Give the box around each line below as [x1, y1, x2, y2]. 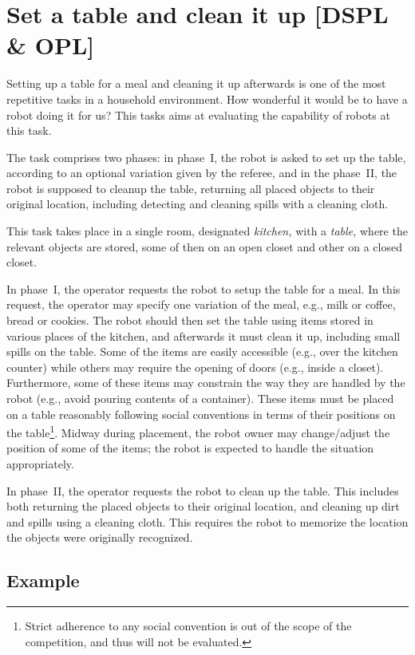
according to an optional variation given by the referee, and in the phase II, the [6, 164, 397, 181]
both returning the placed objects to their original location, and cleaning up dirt [6, 498, 400, 515]
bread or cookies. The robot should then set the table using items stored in [6, 312, 373, 329]
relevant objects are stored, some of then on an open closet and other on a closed [6, 238, 402, 255]
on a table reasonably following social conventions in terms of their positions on [6, 405, 396, 422]
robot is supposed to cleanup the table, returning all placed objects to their [6, 180, 375, 196]
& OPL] [6, 29, 95, 61]
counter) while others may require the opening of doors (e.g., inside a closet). [6, 358, 384, 375]
